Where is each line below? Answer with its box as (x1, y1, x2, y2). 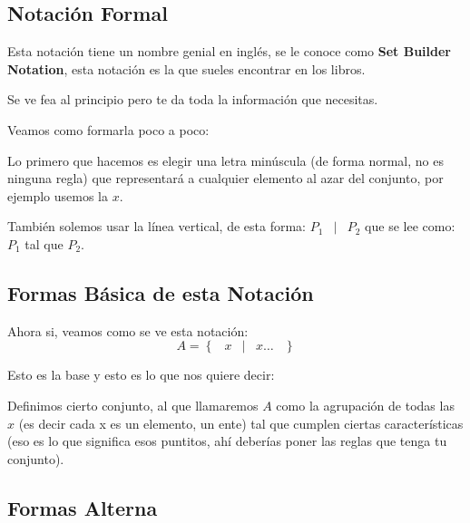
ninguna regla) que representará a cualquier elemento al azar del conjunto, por (7, 169, 444, 188)
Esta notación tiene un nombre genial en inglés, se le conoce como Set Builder (7, 42, 451, 61)
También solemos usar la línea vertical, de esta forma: (7, 217, 306, 236)
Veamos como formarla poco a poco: (7, 120, 210, 139)
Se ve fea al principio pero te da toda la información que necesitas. (7, 90, 378, 109)
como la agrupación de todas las (276, 395, 455, 414)
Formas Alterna (7, 493, 158, 521)
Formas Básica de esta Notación (7, 278, 314, 306)
